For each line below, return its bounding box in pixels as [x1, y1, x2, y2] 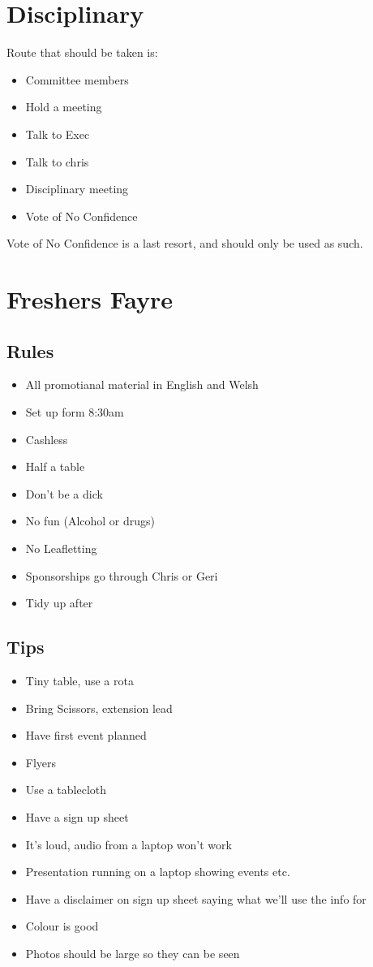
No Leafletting [25, 540, 97, 557]
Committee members [25, 71, 129, 88]
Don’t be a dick [25, 485, 103, 502]
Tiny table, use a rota [25, 672, 134, 689]
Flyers [25, 753, 57, 771]
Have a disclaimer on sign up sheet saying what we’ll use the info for [25, 890, 367, 907]
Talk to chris [25, 153, 89, 170]
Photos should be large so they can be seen [25, 944, 240, 961]
